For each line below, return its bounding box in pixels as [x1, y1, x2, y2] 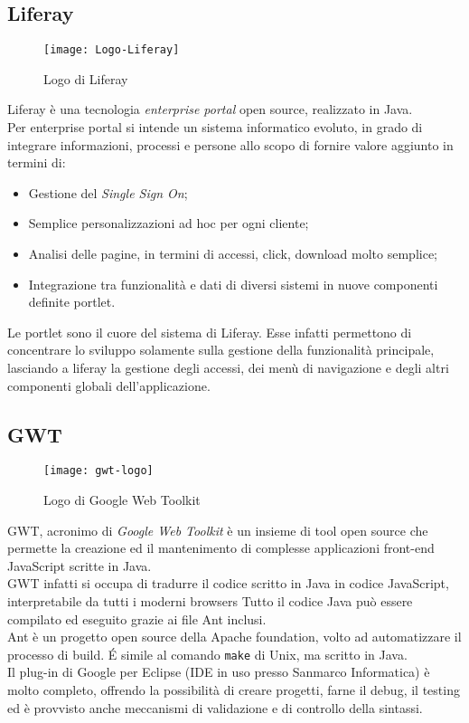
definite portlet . [28, 292, 116, 311]
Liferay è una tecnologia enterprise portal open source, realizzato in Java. [7, 100, 413, 119]
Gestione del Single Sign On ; [28, 183, 188, 202]
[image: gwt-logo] [43, 464, 154, 478]
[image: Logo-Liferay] [43, 43, 180, 57]
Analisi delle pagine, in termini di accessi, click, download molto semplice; [28, 244, 438, 263]
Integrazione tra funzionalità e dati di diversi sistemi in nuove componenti [28, 274, 438, 293]
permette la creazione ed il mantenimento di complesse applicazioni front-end [7, 538, 435, 557]
